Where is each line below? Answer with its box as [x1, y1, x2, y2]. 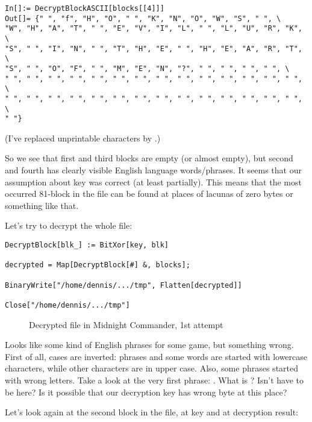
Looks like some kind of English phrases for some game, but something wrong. [5, 338, 294, 351]
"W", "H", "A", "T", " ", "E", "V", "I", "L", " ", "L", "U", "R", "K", [5, 24, 302, 33]
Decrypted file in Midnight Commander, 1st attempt [29, 318, 223, 330]
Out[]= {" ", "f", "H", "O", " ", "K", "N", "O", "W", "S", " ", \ [5, 14, 281, 23]
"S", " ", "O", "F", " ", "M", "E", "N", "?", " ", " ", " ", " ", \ [5, 64, 290, 73]
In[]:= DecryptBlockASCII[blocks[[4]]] [5, 4, 164, 13]
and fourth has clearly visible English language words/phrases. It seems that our [5, 164, 302, 176]
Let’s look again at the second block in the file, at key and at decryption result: [5, 406, 299, 418]
